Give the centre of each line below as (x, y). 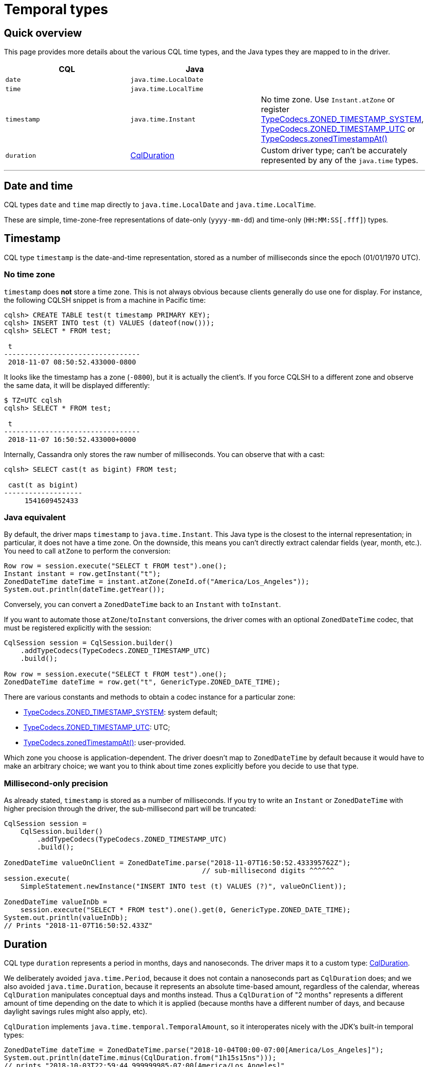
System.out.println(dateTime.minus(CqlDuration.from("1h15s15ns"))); (140, 1057)
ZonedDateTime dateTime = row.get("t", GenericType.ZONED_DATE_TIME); (142, 682)
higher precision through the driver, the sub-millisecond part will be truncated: (130, 809)
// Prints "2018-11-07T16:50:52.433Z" (78, 926)
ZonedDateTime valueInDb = (56, 902)
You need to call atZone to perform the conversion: (87, 551)
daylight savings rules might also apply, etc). (76, 1011)
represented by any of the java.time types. (340, 160)
